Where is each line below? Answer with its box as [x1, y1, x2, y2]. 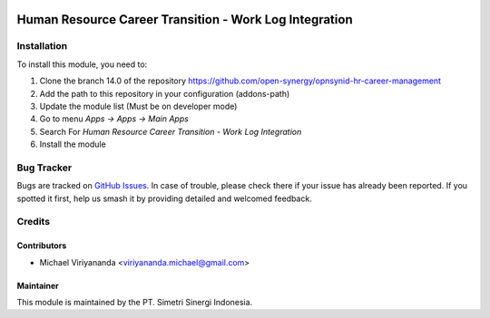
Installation [16, 40, 68, 53]
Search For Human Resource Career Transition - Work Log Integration [39, 126, 302, 137]
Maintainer [16, 280, 59, 291]
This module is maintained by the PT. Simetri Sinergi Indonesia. [16, 296, 253, 307]
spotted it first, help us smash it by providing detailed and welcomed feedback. [16, 193, 312, 204]
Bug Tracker [16, 161, 73, 174]
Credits [16, 216, 50, 228]
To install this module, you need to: [16, 59, 148, 70]
